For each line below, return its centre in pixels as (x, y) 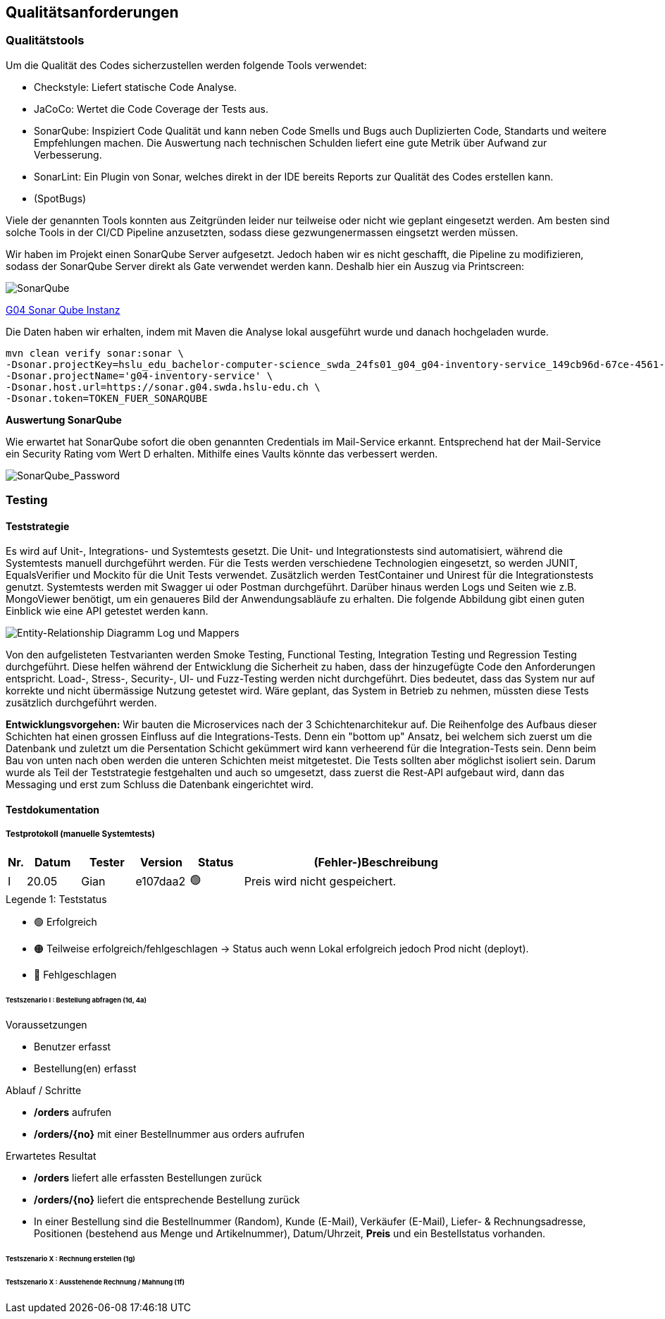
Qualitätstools (45, 41)
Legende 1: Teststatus (56, 899)
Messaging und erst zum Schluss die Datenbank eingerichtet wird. (160, 785)
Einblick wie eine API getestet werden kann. (107, 611)
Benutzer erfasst (73, 1047)
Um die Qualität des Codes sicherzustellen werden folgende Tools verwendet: (186, 65)
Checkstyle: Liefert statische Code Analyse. (136, 87)
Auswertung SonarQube (64, 419)
